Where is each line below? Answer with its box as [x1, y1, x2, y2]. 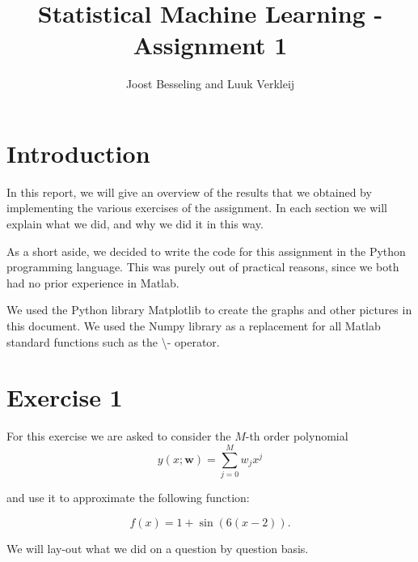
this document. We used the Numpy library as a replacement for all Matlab [6, 317, 381, 334]
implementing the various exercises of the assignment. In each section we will [6, 199, 388, 216]
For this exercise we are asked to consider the [6, 428, 231, 445]
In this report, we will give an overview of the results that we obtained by [6, 183, 372, 200]
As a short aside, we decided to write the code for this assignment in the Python [6, 242, 406, 259]
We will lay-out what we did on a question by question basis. [6, 539, 309, 556]
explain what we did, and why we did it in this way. [6, 215, 264, 232]
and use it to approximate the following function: [6, 489, 250, 506]
